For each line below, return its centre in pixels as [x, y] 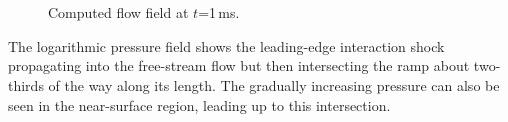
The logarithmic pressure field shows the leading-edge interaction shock [226, 45]
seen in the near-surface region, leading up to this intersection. [199, 104]
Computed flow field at [118, 12]
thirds [26, 84]
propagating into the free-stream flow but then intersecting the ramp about [239, 65]
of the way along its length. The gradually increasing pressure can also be [274, 84]
